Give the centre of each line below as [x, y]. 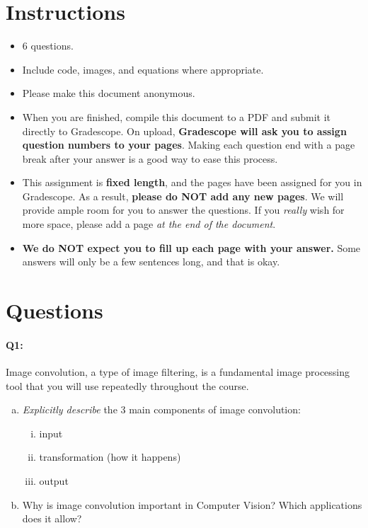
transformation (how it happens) [110, 457]
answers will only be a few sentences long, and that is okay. [151, 262]
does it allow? [52, 518]
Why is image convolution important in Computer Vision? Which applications [192, 504]
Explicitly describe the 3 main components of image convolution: [161, 409]
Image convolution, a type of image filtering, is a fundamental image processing [178, 372]
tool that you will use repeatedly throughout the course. [127, 385]
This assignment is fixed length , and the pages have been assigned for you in [192, 182]
